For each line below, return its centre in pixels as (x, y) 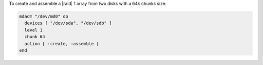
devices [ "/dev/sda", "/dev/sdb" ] (68, 23)
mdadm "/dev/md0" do (44, 16)
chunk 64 (35, 37)
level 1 (34, 30)
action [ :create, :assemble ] (62, 43)
